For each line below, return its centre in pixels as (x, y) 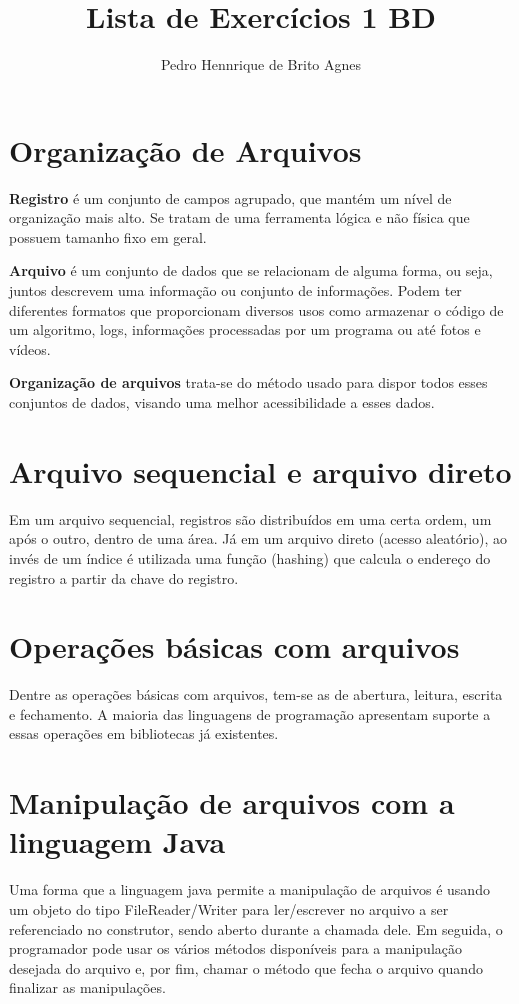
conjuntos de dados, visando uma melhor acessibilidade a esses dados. (222, 402)
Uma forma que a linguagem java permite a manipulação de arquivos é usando (249, 889)
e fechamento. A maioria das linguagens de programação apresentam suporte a (250, 713)
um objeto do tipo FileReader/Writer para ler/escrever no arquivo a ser (229, 908)
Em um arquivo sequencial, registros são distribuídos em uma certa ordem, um (250, 518)
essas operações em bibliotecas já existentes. (144, 733)
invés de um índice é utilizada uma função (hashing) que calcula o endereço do (250, 557)
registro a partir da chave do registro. (124, 577)
